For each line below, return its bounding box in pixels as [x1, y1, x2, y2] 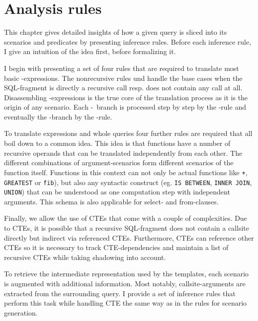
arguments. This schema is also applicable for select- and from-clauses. [4, 196, 219, 206]
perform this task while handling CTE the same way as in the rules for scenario [4, 298, 247, 308]
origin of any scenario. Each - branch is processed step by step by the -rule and [4, 102, 246, 112]
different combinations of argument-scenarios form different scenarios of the [4, 157, 234, 168]
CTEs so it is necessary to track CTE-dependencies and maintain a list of [4, 242, 229, 253]
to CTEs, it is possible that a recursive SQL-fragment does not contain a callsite [4, 223, 249, 233]
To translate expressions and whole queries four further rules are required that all [4, 128, 253, 138]
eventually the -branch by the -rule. [4, 111, 112, 122]
